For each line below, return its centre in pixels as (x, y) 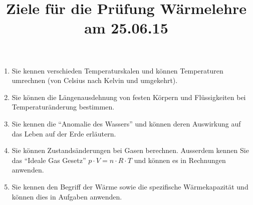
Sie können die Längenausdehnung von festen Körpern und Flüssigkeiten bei (129, 97)
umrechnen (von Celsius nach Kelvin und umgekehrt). (95, 80)
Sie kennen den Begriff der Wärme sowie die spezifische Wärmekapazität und (130, 186)
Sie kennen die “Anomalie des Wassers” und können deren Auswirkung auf (126, 123)
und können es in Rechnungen (180, 160)
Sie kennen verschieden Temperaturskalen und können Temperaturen (117, 70)
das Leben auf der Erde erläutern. (64, 133)
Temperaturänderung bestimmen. (63, 107)
